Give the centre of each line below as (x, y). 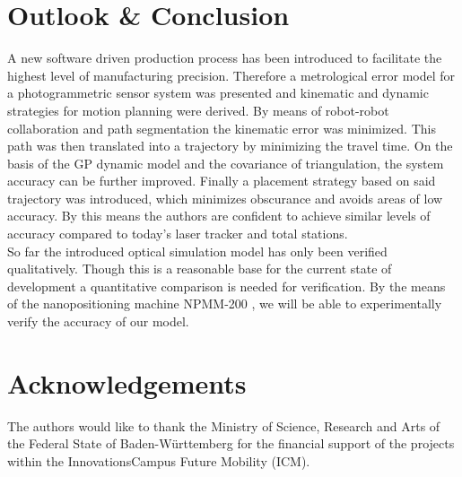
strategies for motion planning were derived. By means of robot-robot (198, 110)
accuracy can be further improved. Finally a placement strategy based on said (222, 181)
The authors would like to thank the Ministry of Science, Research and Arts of (224, 425)
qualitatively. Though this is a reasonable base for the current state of (200, 269)
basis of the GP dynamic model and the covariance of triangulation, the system (226, 163)
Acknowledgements (127, 382)
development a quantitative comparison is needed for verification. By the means (227, 286)
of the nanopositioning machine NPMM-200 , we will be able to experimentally (225, 304)
